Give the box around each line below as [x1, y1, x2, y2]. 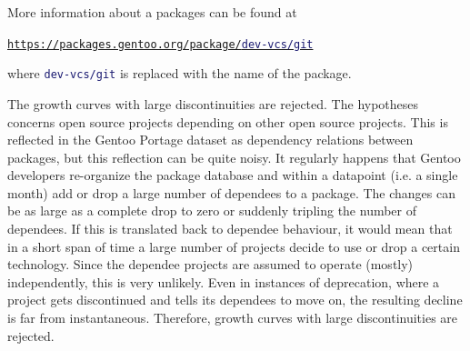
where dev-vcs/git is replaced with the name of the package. [7, 64, 352, 83]
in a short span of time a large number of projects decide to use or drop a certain [7, 236, 460, 256]
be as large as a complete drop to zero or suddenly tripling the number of [7, 201, 417, 220]
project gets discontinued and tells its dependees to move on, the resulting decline [7, 290, 463, 309]
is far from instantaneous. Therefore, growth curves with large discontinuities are [7, 308, 458, 327]
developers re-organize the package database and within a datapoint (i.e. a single [7, 165, 458, 185]
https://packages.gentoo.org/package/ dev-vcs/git [7, 37, 314, 51]
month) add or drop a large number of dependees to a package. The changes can [7, 183, 456, 202]
